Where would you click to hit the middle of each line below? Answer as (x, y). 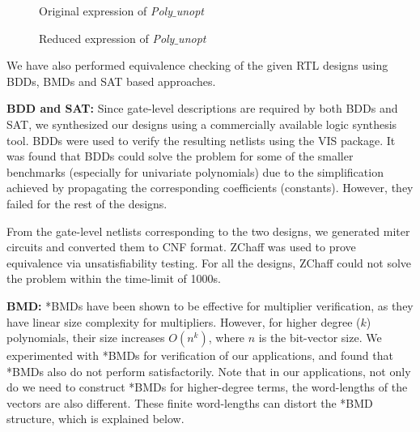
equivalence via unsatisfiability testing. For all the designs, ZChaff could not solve (209, 262)
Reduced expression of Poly (107, 38)
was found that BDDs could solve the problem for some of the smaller (180, 156)
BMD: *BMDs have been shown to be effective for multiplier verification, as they (210, 305)
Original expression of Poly (106, 11)
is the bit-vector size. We (320, 338)
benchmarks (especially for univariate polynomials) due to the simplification (195, 171)
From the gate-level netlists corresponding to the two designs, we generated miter (208, 231)
